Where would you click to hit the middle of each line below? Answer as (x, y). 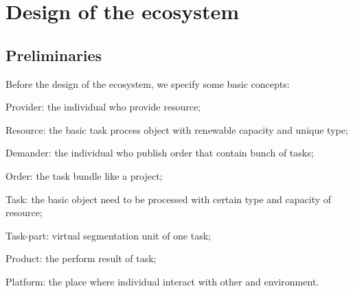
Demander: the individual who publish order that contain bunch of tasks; (160, 153)
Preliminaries (54, 55)
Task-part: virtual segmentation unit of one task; (108, 235)
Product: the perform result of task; (81, 258)
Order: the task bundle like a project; (84, 175)
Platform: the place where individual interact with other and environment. (162, 281)
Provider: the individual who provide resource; (103, 107)
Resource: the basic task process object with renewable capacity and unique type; (177, 129)
